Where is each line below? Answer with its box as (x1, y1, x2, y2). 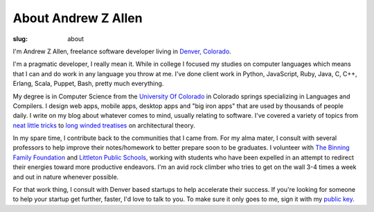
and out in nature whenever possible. (12, 173, 119, 181)
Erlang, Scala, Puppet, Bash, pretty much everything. (12, 80, 164, 88)
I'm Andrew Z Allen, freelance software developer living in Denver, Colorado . (12, 47, 231, 55)
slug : (12, 35, 28, 43)
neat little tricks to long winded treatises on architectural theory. (12, 121, 195, 130)
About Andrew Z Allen (12, 10, 143, 26)
